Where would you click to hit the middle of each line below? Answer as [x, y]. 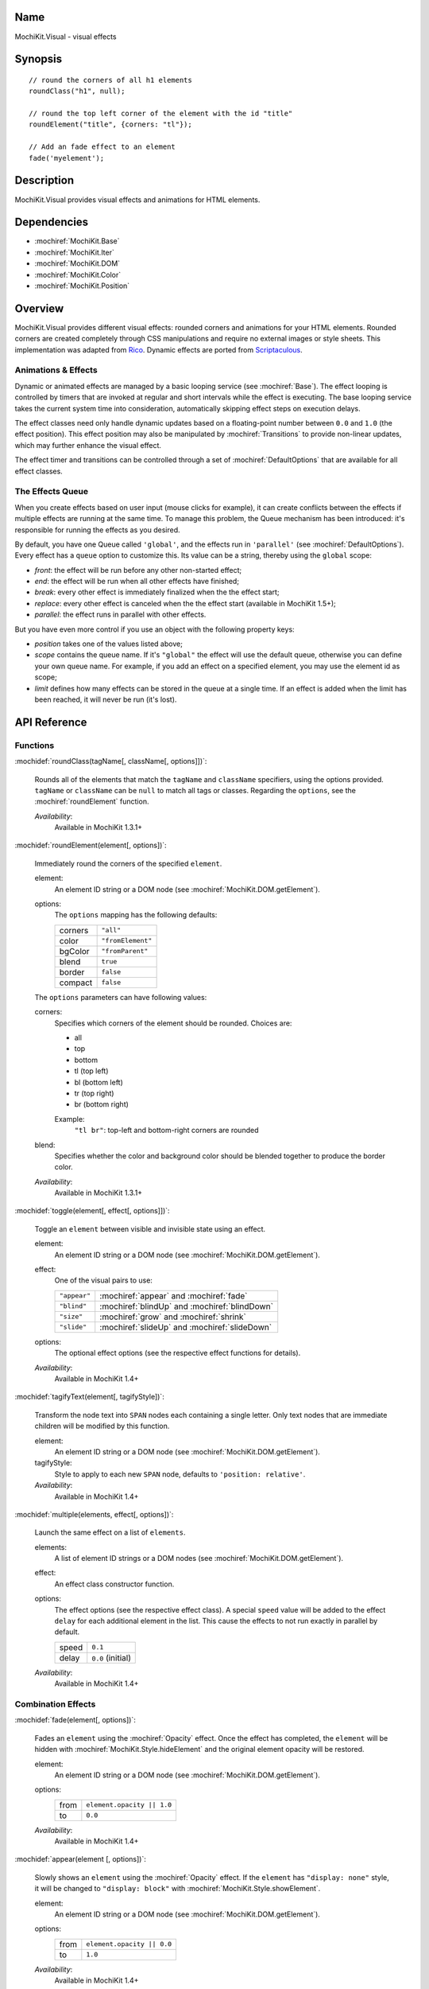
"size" [71, 1317]
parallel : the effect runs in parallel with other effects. [120, 615]
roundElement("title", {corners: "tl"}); [110, 125]
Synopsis [39, 59]
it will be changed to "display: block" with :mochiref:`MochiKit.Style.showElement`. [178, 1889]
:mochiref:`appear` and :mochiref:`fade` [174, 1295]
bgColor [75, 951]
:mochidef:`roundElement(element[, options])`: [91, 845]
